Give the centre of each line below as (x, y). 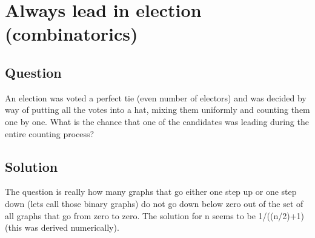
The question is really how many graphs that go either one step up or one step (151, 192)
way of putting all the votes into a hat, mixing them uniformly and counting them (157, 110)
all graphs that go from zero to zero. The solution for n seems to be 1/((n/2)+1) (154, 215)
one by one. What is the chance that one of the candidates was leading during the (157, 121)
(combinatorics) (71, 34)
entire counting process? (50, 133)
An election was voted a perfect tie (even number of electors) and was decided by (156, 97)
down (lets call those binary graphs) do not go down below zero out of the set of (154, 203)
